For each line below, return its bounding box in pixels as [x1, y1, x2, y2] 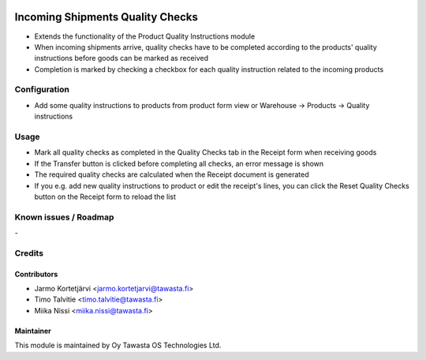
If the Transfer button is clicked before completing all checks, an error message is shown [34, 159, 324, 168]
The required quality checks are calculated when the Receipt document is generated [34, 170, 309, 179]
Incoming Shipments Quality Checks [14, 10, 199, 24]
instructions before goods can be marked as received [34, 54, 209, 63]
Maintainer [14, 326, 51, 336]
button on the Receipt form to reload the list [34, 192, 177, 201]
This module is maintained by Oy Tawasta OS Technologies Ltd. [14, 340, 222, 351]
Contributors [14, 269, 58, 279]
